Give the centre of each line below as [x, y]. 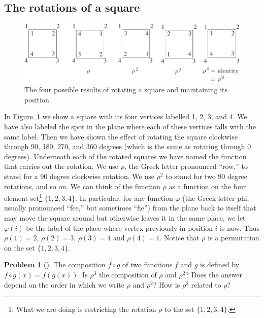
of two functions [147, 264]
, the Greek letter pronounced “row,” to [186, 166]
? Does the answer [214, 275]
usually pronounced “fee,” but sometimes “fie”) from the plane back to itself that [130, 208]
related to [206, 284]
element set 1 [23, 197]
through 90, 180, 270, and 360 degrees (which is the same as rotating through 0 [128, 146]
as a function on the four [207, 186]
